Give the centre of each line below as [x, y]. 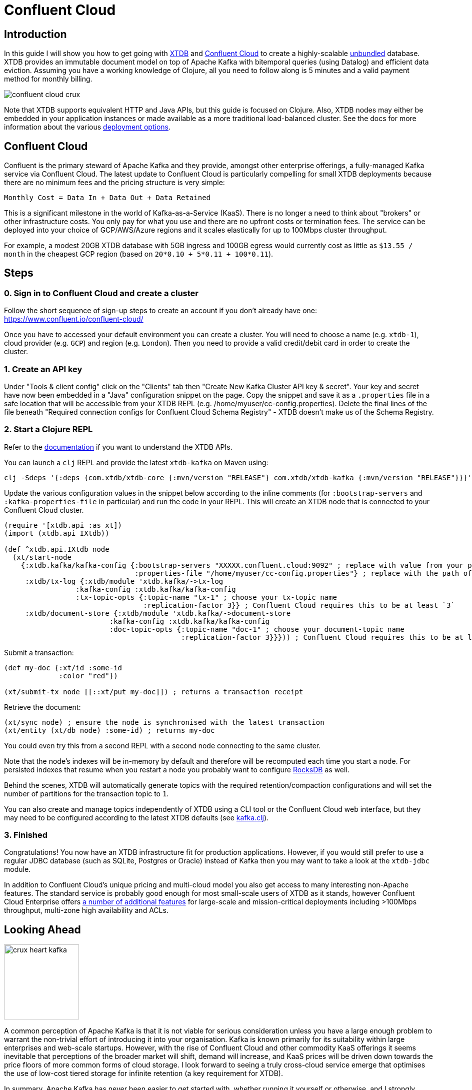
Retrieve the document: [42, 707]
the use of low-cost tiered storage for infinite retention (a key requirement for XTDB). [143, 1073]
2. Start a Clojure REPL [48, 429]
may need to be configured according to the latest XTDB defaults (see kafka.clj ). [136, 817]
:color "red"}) [88, 676]
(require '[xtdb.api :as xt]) [63, 525]
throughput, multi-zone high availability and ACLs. [86, 910]
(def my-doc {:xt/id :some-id [63, 668]
